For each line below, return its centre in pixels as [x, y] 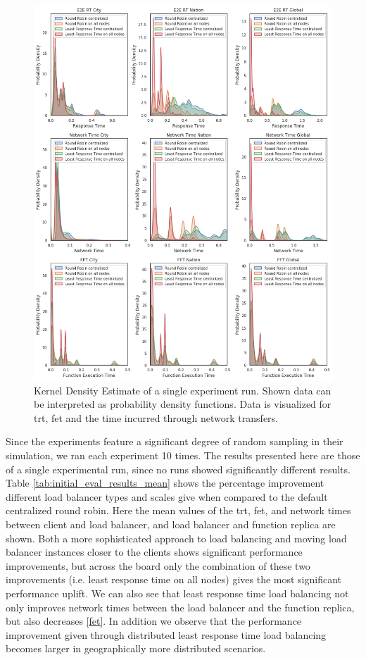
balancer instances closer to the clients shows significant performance [154, 552]
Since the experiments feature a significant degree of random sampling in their [175, 441]
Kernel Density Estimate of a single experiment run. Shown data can [183, 390]
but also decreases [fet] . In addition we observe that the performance [154, 621]
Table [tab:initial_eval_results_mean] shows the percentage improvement [165, 483]
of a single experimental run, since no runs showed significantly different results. [178, 469]
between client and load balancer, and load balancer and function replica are [171, 524]
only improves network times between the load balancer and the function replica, [180, 607]
